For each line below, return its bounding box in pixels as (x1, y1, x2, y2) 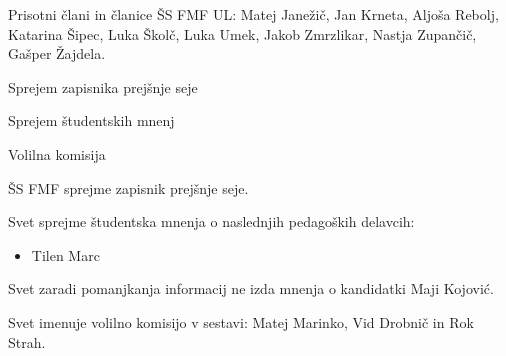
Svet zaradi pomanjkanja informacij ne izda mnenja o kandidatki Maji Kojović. (8, 278, 494, 299)
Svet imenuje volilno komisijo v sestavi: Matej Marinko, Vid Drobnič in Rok (8, 311, 474, 332)
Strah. (8, 331, 46, 352)
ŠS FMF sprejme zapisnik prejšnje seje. (8, 177, 249, 198)
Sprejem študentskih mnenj (8, 110, 175, 131)
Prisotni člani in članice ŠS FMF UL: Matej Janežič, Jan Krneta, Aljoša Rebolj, (8, 4, 499, 24)
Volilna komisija (8, 143, 106, 164)
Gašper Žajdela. (8, 43, 106, 64)
